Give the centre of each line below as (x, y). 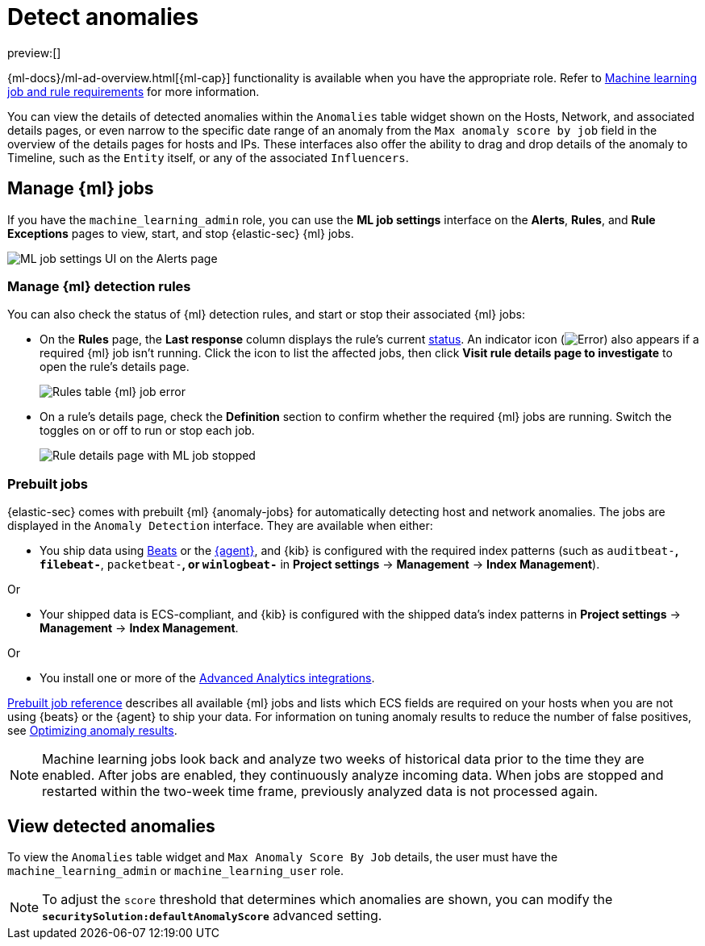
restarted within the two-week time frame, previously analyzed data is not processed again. (320, 792)
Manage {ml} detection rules (99, 286)
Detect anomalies (103, 17)
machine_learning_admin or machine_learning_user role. (175, 870)
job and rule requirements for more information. (133, 91)
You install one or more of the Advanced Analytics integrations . (207, 678)
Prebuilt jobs (48, 483)
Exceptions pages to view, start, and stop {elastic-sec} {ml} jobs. (181, 233)
